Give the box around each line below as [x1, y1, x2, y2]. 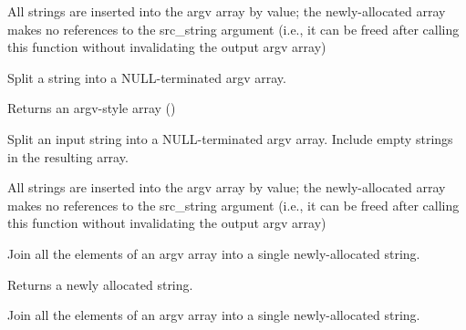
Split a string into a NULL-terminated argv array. [7, 67, 286, 87]
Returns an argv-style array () [7, 98, 176, 118]
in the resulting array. [7, 147, 129, 166]
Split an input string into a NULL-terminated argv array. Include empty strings [7, 129, 453, 148]
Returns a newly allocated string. [7, 274, 193, 294]
